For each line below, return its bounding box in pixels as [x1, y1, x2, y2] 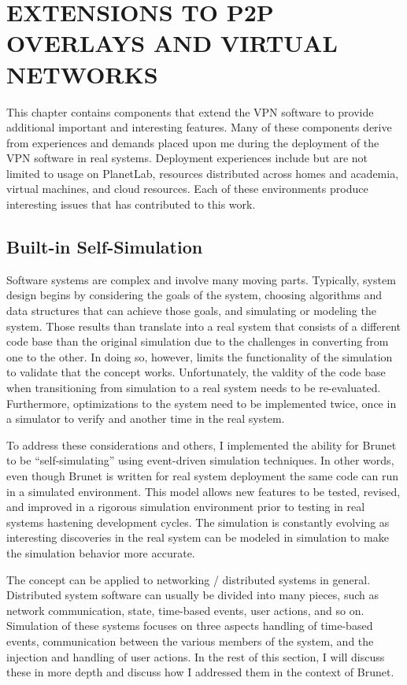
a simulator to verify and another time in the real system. [6, 410, 285, 427]
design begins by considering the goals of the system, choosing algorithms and [6, 287, 383, 303]
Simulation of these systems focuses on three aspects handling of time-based [6, 617, 373, 634]
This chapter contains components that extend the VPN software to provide [6, 103, 374, 120]
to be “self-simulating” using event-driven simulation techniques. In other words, [6, 452, 394, 468]
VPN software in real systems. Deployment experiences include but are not [6, 150, 368, 166]
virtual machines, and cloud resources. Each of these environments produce [6, 180, 368, 197]
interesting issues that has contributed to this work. [6, 196, 256, 213]
